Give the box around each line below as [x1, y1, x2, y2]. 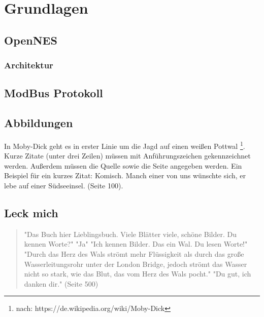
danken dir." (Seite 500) [24, 278, 98, 289]
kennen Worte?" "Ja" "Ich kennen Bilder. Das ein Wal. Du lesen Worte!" [24, 239, 248, 249]
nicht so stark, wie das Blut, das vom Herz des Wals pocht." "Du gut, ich [24, 268, 251, 279]
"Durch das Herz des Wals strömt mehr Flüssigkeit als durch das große [24, 249, 244, 259]
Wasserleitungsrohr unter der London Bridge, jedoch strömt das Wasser [24, 258, 247, 269]
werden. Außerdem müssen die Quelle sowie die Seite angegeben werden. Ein [4, 160, 242, 171]
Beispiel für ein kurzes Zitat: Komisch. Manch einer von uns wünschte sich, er [4, 170, 246, 181]
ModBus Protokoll [4, 85, 103, 101]
